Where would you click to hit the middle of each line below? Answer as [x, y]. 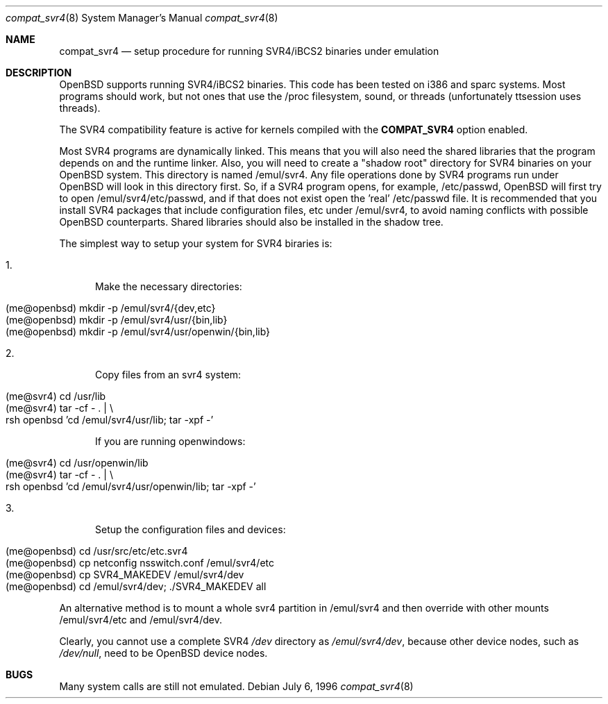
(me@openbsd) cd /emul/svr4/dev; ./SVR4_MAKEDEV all [136, 586]
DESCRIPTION [39, 73]
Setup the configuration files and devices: [191, 529]
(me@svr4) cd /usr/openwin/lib [77, 463]
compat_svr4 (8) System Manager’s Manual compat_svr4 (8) [142, 18]
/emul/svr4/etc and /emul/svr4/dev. [141, 620]
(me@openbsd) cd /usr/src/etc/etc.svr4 [97, 551]
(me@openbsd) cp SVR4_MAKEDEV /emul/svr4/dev [125, 575]
